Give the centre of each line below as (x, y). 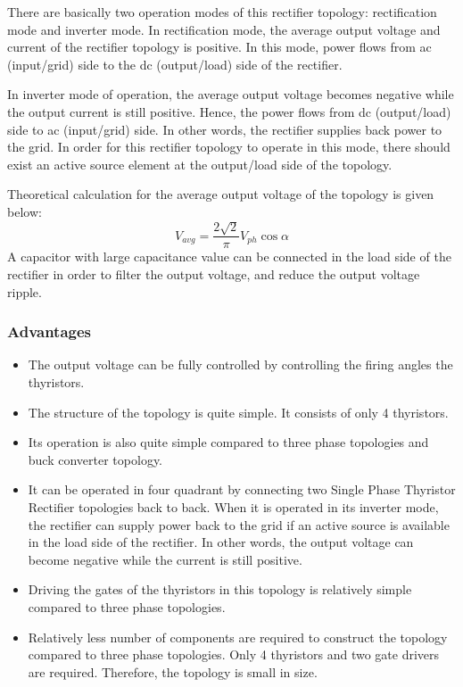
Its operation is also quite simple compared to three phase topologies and (228, 442)
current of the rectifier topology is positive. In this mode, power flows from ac (219, 47)
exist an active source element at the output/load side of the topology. (200, 164)
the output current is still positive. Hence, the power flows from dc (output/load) (229, 111)
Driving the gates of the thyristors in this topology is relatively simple (220, 589)
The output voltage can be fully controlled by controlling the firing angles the (240, 364)
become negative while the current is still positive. (165, 559)
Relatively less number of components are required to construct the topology (238, 637)
